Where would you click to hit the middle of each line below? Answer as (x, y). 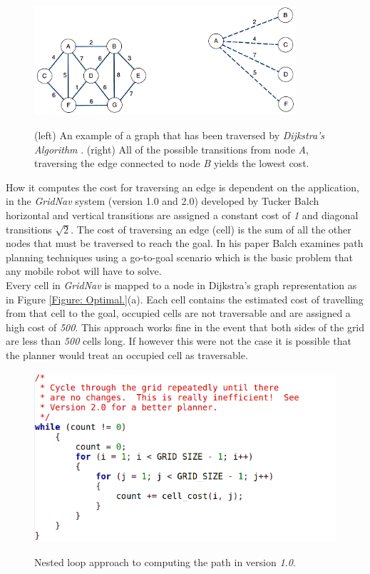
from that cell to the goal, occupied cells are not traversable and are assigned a (178, 313)
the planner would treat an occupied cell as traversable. (127, 354)
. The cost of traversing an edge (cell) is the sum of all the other (211, 229)
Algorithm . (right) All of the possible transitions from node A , (171, 149)
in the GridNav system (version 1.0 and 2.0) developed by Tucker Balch (163, 201)
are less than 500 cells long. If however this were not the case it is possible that (179, 341)
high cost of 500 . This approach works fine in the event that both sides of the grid (185, 327)
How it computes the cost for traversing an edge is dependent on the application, (183, 187)
